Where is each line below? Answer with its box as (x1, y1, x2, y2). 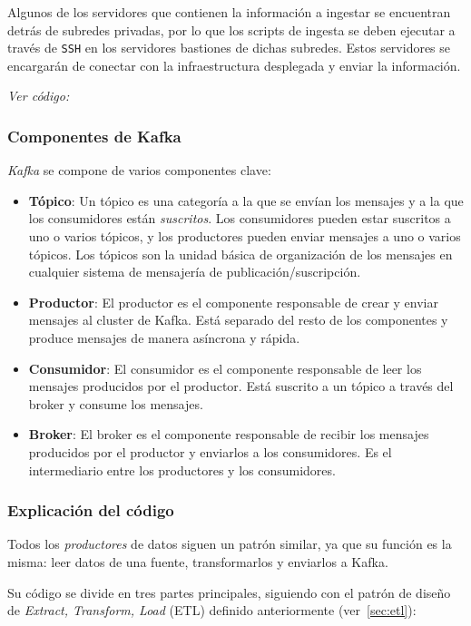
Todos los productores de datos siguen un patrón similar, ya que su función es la (7, 534, 452, 553)
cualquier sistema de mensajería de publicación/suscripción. (28, 262, 361, 281)
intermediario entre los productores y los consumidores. (28, 460, 336, 479)
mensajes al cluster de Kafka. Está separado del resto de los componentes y (28, 310, 448, 329)
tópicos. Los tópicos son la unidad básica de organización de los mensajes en (28, 244, 453, 263)
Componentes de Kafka (7, 124, 182, 147)
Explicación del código (7, 499, 174, 522)
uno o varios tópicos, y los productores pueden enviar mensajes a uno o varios (28, 227, 461, 246)
